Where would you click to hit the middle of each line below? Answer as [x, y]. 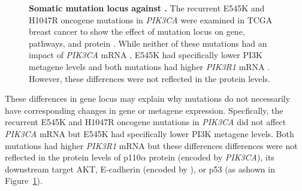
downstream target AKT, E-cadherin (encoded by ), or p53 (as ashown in [140, 169]
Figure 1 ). [24, 181]
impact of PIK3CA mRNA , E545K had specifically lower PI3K [146, 55]
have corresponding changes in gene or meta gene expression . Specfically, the [144, 110]
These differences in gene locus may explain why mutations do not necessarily [148, 98]
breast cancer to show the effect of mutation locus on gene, [137, 31]
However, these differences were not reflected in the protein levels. [150, 78]
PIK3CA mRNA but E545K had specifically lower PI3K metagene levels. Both [150, 133]
